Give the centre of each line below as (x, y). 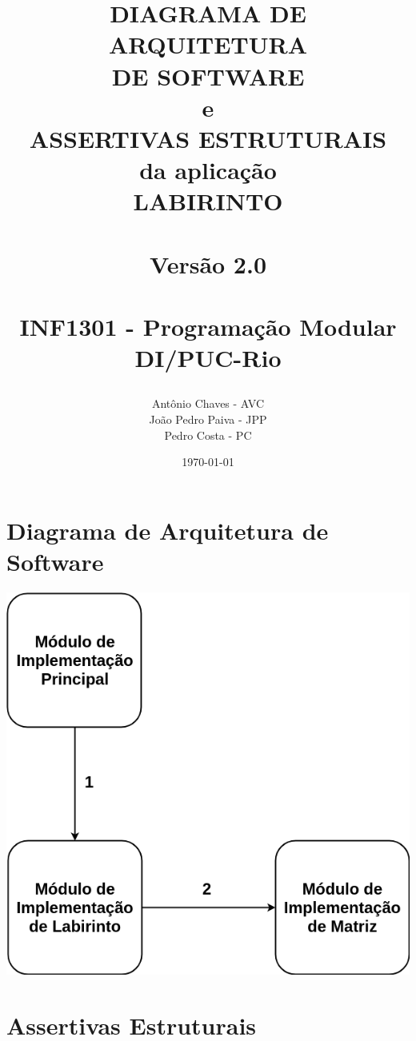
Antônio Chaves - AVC (208, 403)
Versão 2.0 (208, 263)
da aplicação (208, 170)
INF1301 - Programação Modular (208, 327)
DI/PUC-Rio (208, 358)
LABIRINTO (208, 201)
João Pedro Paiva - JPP (208, 419)
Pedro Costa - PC (208, 435)
